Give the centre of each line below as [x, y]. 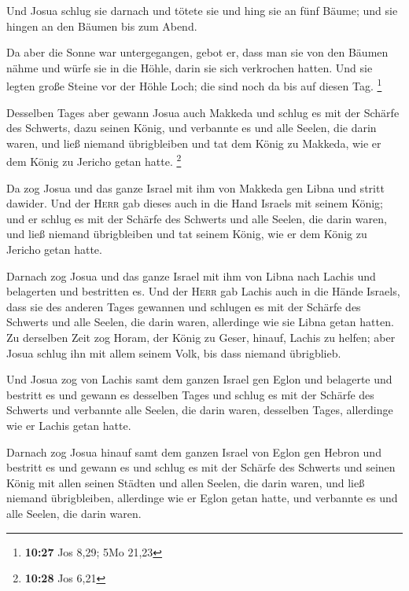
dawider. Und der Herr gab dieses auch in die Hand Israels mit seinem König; [195, 203]
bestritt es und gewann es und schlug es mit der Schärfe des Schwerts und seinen [201, 467]
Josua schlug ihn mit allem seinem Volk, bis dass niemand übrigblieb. [174, 352]
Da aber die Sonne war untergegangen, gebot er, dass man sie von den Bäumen [197, 52]
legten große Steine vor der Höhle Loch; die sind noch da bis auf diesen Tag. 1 [194, 85]
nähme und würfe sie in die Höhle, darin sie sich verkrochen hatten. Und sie [190, 67]
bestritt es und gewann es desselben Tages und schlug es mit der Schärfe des [190, 394]
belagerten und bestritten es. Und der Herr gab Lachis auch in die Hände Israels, [203, 291]
